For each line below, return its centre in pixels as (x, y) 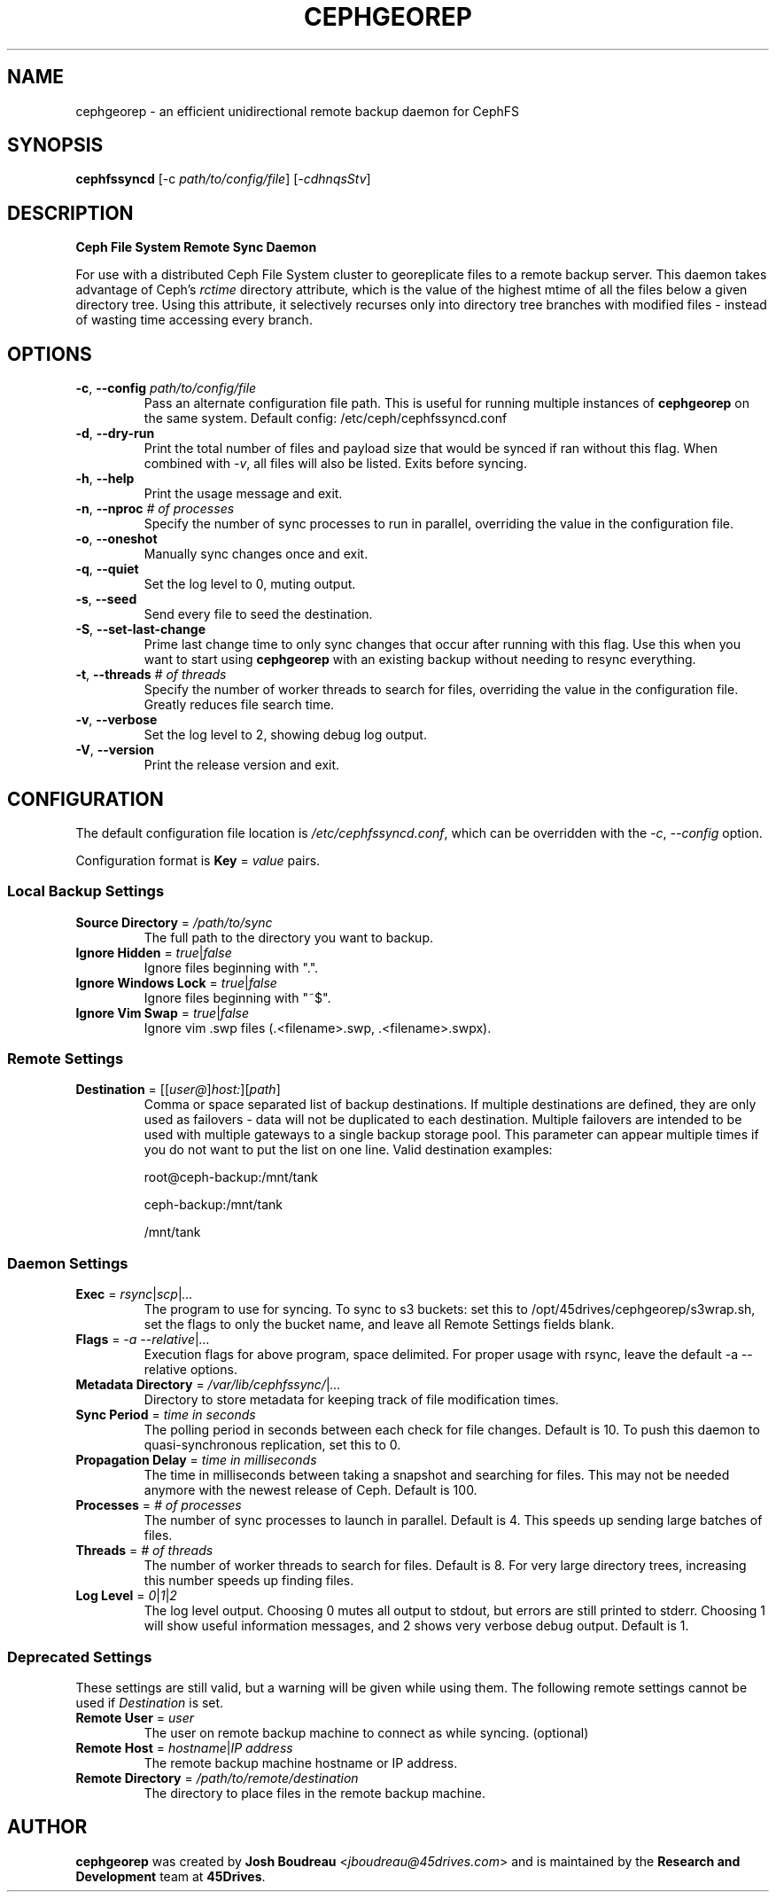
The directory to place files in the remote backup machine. (314, 1793)
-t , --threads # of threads (151, 675)
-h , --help (105, 479)
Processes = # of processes (159, 1505)
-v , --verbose (116, 720)
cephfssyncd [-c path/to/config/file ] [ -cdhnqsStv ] (223, 179)
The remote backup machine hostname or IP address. (301, 1762)
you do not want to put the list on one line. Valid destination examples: (348, 1150)
